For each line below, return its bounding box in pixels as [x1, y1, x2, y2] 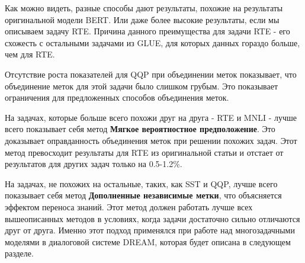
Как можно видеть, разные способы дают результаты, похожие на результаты [5, 2, 283, 14]
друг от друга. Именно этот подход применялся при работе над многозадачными [5, 224, 295, 236]
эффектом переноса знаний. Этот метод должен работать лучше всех [5, 200, 253, 213]
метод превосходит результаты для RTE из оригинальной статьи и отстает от [5, 146, 284, 158]
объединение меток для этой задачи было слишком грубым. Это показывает [5, 79, 278, 92]
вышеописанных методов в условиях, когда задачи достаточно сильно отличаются [5, 212, 300, 224]
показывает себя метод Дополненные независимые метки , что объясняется [5, 189, 282, 201]
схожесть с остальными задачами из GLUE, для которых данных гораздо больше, [5, 36, 300, 49]
